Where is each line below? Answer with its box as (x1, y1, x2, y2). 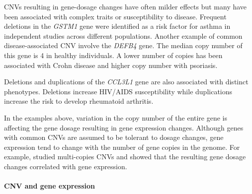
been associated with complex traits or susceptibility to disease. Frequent (4, 11, 227, 21)
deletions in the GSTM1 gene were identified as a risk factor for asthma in (4, 21, 231, 31)
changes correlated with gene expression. (4, 161, 127, 171)
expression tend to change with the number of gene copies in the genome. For (4, 141, 240, 152)
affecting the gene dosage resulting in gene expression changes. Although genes (4, 122, 244, 132)
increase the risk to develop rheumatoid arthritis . (4, 96, 154, 106)
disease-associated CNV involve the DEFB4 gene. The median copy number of (4, 40, 243, 51)
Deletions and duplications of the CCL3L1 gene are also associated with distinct (4, 76, 249, 87)
